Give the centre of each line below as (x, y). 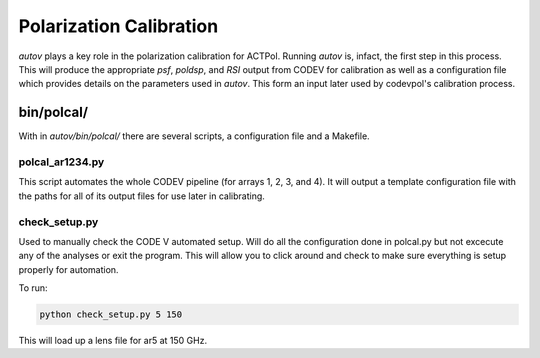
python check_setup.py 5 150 (111, 314)
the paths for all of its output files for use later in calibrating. (141, 196)
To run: (33, 288)
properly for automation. (68, 269)
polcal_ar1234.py (61, 162)
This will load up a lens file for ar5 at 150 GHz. (113, 341)
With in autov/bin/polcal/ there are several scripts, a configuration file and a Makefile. (194, 136)
